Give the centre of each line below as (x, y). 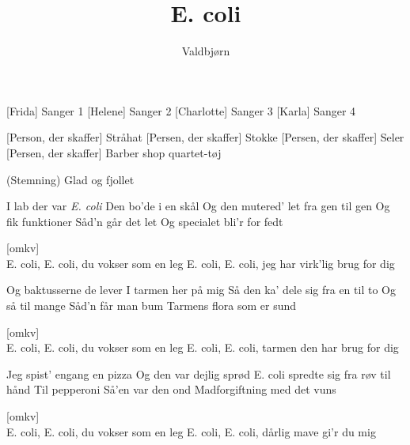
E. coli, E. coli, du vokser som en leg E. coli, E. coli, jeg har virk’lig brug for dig (201, 263)
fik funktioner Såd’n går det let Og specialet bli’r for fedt (145, 221)
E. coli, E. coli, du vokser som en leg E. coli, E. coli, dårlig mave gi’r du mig (191, 431)
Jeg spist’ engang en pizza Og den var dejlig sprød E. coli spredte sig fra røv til (199, 373)
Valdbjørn (206, 51)
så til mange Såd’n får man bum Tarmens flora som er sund (152, 305)
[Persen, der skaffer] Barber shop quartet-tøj (114, 152)
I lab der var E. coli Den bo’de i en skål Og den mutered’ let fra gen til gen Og (198, 206)
